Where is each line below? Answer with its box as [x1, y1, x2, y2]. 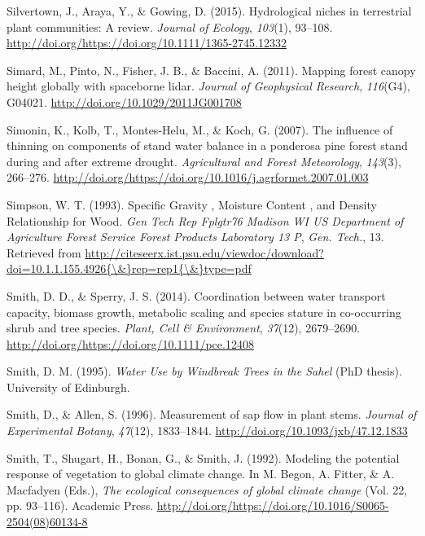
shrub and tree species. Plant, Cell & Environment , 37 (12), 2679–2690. [7, 319, 361, 336]
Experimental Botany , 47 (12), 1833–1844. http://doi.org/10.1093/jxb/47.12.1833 [7, 422, 408, 439]
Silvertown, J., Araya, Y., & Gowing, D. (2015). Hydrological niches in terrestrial [7, 2, 412, 19]
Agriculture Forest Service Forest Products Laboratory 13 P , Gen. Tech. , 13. [7, 228, 384, 245]
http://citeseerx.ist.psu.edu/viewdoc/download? [85, 244, 324, 261]
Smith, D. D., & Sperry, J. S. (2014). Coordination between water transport [7, 287, 386, 304]
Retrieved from [7, 244, 81, 261]
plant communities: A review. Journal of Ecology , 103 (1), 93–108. [7, 18, 333, 35]
